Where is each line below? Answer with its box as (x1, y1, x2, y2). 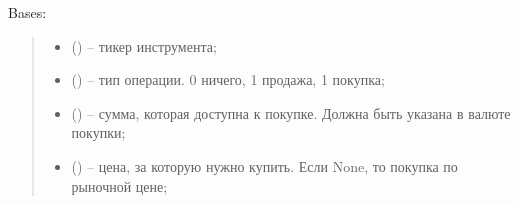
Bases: (8, 2, 47, 22)
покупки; (71, 122, 126, 143)
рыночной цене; (71, 175, 168, 196)
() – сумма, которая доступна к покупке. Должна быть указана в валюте (71, 102, 511, 123)
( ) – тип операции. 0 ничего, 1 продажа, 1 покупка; (71, 69, 385, 90)
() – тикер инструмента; (71, 35, 217, 56)
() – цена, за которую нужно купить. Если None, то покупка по (71, 155, 458, 176)
